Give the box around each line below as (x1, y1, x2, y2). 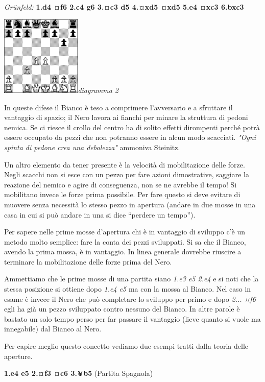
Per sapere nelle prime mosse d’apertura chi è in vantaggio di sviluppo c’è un (4, 226, 246, 237)
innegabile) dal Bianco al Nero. (4, 323, 102, 334)
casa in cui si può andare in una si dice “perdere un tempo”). (4, 209, 196, 220)
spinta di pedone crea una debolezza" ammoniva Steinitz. (4, 141, 180, 152)
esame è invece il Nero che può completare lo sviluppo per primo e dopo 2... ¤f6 (4, 293, 256, 304)
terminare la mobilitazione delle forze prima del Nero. (4, 256, 172, 267)
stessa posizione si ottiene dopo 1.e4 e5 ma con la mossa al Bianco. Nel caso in (4, 283, 251, 294)
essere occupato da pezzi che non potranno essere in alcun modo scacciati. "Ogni (4, 132, 256, 142)
